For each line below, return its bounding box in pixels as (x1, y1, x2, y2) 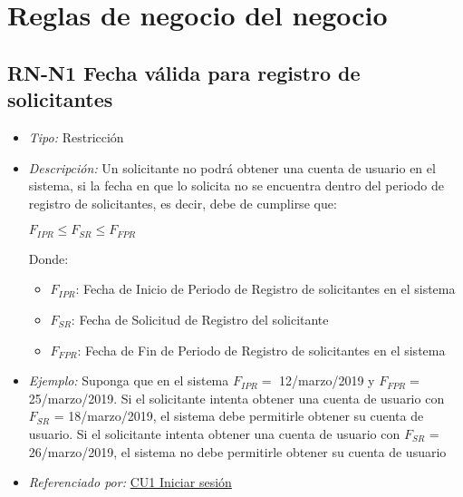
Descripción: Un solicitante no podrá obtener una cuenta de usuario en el (28, 158, 436, 177)
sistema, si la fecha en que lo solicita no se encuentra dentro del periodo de (28, 176, 444, 195)
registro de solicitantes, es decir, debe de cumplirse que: (28, 193, 337, 212)
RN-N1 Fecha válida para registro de (7, 58, 361, 86)
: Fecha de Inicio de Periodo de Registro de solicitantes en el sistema (75, 279, 456, 298)
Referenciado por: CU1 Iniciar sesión (28, 473, 232, 492)
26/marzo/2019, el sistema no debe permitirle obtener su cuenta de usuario (28, 442, 447, 461)
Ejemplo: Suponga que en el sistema (28, 371, 229, 390)
